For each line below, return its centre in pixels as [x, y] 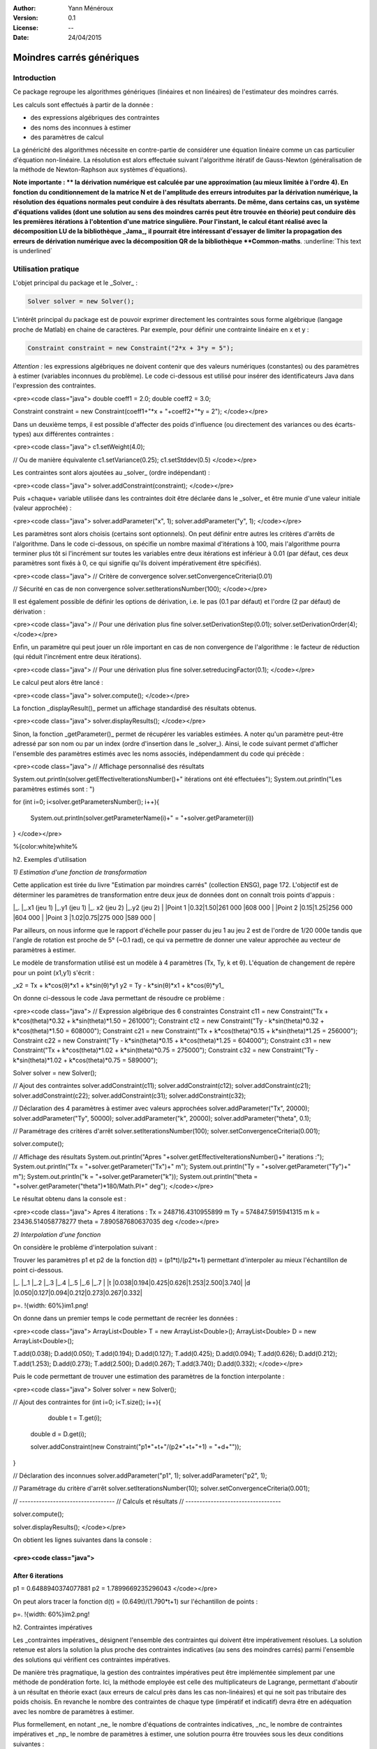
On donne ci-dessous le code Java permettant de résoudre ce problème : [119, 998]
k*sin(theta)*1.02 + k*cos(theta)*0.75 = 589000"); [86, 1060]
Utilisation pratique [46, 269]
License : [25, 27]
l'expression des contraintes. [54, 385]
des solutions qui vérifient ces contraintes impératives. [91, 1659]
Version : [25, 18]
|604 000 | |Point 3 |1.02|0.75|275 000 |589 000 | [84, 917]
